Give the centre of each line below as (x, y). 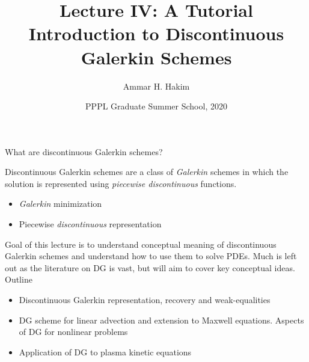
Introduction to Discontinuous (156, 33)
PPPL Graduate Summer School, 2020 (156, 106)
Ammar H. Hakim (156, 86)
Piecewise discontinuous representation (90, 224)
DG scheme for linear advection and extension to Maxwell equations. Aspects (161, 320)
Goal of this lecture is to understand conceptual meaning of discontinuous (141, 244)
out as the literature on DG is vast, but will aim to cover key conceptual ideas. (150, 267)
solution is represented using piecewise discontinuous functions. (121, 183)
